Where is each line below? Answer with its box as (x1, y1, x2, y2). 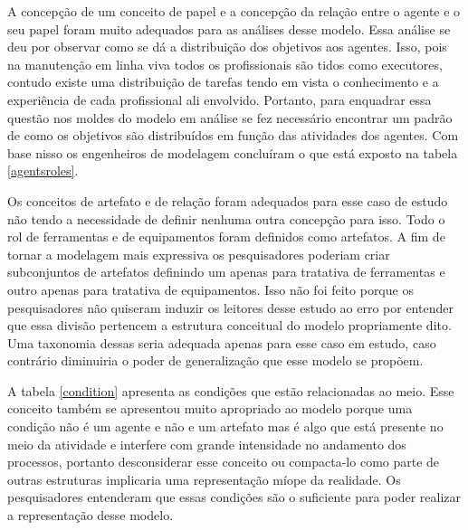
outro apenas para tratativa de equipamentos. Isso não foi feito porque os (7, 279, 414, 298)
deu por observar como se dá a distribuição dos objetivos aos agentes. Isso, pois (7, 37, 447, 56)
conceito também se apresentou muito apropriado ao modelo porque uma (7, 399, 413, 418)
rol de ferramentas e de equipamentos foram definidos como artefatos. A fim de (7, 227, 445, 246)
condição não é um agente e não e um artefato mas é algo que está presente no (7, 417, 444, 436)
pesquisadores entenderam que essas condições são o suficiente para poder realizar (7, 487, 461, 506)
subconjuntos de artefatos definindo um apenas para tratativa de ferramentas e (7, 262, 445, 281)
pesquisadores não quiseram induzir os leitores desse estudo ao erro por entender (7, 298, 454, 317)
